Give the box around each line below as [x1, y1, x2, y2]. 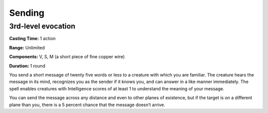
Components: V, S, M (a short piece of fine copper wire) [9, 54, 125, 60]
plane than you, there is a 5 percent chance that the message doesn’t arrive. [9, 102, 166, 108]
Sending [9, 7, 45, 18]
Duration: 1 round [9, 63, 46, 69]
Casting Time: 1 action [9, 36, 56, 41]
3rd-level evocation [9, 22, 75, 31]
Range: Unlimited [9, 44, 45, 50]
